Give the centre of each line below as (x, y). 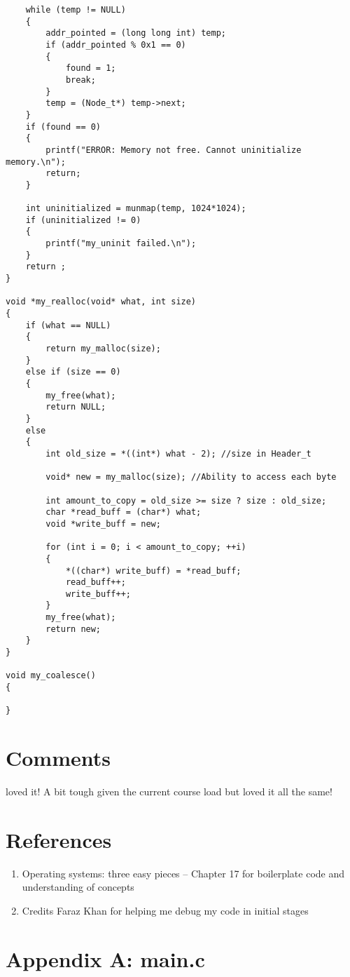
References (59, 839)
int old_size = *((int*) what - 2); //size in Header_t (178, 453)
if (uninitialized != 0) (83, 220)
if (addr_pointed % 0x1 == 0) (116, 45)
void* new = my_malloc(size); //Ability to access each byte (191, 477)
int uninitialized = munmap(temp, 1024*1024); (136, 209)
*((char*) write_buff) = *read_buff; (153, 571)
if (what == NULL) (68, 325)
